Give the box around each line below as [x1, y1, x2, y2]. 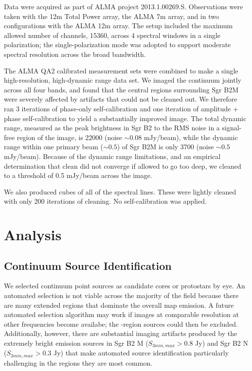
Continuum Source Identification [4, 258, 172, 273]
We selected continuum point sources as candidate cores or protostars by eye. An [4, 281, 245, 291]
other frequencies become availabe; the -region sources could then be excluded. [4, 318, 238, 329]
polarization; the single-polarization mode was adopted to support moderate [4, 39, 231, 50]
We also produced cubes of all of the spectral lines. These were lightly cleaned [4, 186, 236, 196]
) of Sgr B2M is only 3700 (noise [117, 141, 214, 152]
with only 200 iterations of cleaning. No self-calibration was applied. [4, 196, 207, 206]
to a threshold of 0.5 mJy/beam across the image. [4, 170, 152, 180]
